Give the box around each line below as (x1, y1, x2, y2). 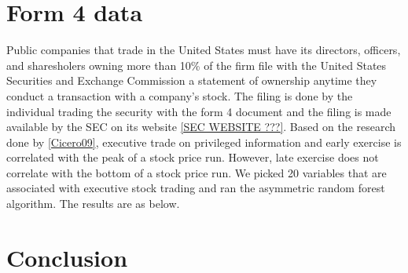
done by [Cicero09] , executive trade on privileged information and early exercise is (6, 133, 402, 150)
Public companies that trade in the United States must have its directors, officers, (6, 42, 401, 58)
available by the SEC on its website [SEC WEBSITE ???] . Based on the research (6, 118, 396, 135)
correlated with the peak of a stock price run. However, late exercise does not (6, 149, 379, 166)
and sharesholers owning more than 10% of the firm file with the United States (6, 56, 387, 73)
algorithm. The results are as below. (6, 195, 180, 212)
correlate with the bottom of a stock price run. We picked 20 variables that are (6, 164, 387, 180)
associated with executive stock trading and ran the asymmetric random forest (6, 180, 385, 196)
